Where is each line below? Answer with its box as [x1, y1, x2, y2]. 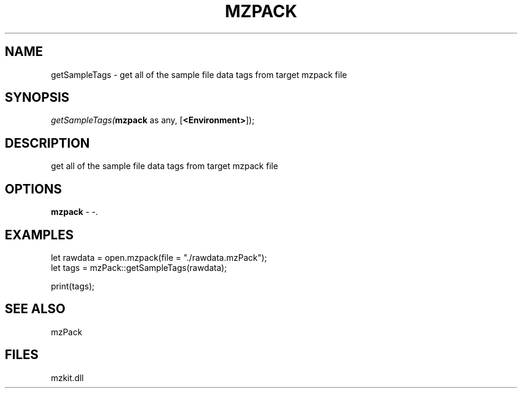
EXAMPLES [5, 227, 74, 242]
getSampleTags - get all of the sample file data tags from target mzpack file [51, 69, 347, 80]
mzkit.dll [51, 372, 84, 383]
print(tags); [51, 280, 95, 291]
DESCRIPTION [5, 135, 90, 151]
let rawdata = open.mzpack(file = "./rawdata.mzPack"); [51, 252, 268, 263]
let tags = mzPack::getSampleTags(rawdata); [51, 262, 227, 273]
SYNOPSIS [5, 90, 70, 105]
